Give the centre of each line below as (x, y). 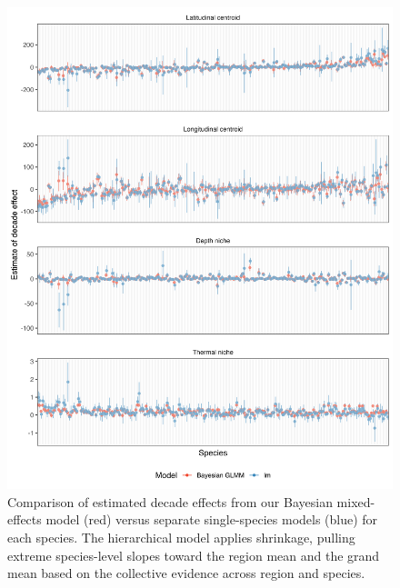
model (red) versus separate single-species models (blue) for (212, 519)
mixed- (356, 501)
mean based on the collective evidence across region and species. (186, 573)
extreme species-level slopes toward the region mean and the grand (194, 555)
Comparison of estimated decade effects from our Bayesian (170, 501)
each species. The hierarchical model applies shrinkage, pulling (181, 537)
